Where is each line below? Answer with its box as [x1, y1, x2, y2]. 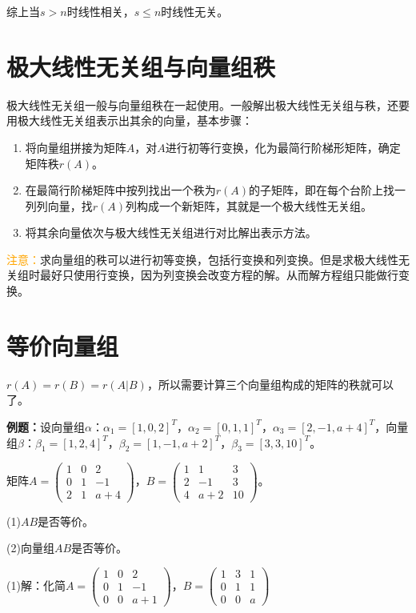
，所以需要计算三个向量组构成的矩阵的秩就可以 [146, 375, 394, 392]
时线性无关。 [161, 3, 229, 19]
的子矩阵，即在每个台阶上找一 [249, 182, 406, 198]
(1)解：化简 [6, 576, 66, 593]
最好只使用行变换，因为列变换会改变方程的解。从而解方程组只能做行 [39, 266, 398, 283]
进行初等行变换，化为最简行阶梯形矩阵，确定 [165, 138, 401, 155]
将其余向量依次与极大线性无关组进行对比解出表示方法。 [25, 224, 317, 241]
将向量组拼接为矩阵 [25, 138, 126, 155]
